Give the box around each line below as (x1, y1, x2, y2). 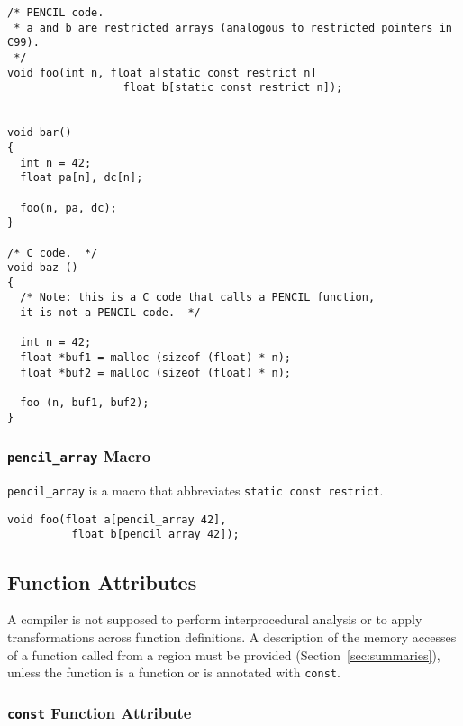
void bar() (7, 126, 72, 140)
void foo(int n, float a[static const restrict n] (7, 66, 317, 79)
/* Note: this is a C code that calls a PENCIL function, (20, 291, 376, 304)
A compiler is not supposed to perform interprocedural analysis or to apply (7, 610, 422, 629)
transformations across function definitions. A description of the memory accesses (7, 627, 457, 646)
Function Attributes (7, 567, 197, 595)
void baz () (7, 261, 78, 275)
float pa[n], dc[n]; (20, 171, 143, 185)
